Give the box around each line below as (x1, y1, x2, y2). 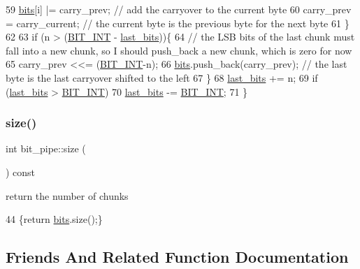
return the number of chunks (6, 188, 129, 203)
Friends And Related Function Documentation (6, 246, 349, 268)
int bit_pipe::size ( (6, 141, 86, 156)
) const (6, 164, 36, 179)
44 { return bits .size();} (6, 212, 103, 226)
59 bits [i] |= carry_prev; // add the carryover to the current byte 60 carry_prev (6, 2, 352, 16)
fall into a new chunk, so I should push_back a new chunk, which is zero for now (6, 43, 352, 57)
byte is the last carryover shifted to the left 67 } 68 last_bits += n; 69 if (6, 70, 318, 85)
